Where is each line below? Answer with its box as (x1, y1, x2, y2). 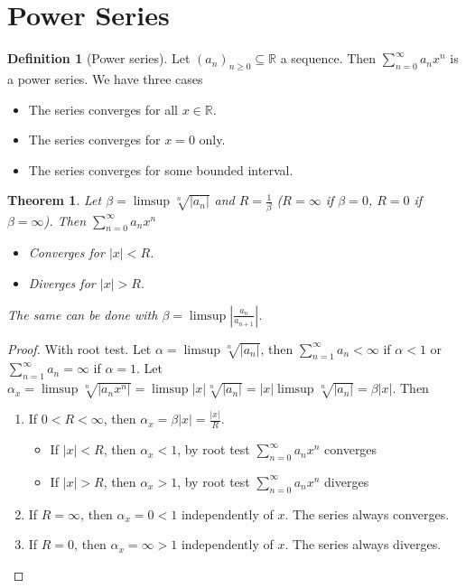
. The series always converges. (284, 504, 450, 523)
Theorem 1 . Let (7, 191, 102, 210)
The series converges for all (28, 99, 178, 118)
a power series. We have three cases (7, 69, 203, 88)
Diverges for (28, 274, 96, 292)
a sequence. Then (280, 49, 377, 68)
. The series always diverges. (284, 535, 442, 554)
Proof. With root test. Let (7, 339, 152, 358)
